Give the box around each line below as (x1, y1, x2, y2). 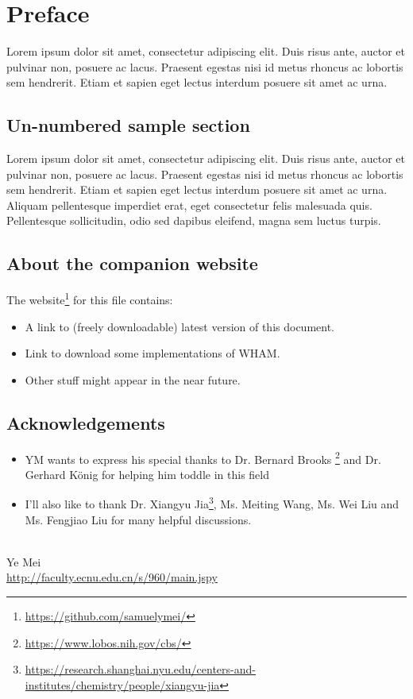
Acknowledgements (6, 410, 165, 434)
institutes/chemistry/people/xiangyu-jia (25, 676, 220, 693)
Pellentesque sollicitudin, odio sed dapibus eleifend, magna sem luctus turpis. (6, 212, 381, 229)
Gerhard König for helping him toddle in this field (25, 465, 269, 482)
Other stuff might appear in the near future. (25, 371, 241, 388)
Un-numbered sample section (6, 113, 250, 137)
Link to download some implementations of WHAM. (25, 345, 280, 361)
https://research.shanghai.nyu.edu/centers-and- (25, 661, 256, 678)
